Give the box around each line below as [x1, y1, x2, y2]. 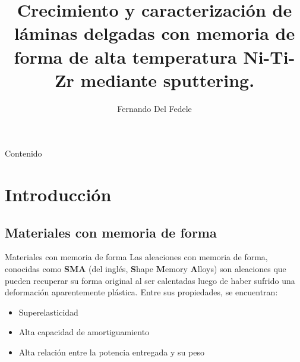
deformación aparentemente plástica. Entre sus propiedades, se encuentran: [5, 286, 278, 298]
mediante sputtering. [80, 67, 255, 92]
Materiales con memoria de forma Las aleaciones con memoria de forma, [5, 251, 268, 263]
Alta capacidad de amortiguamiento [18, 326, 150, 338]
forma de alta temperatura [14, 44, 237, 68]
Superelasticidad [18, 305, 78, 318]
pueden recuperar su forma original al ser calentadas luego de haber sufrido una [5, 274, 295, 286]
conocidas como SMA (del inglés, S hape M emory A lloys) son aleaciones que [5, 263, 286, 275]
